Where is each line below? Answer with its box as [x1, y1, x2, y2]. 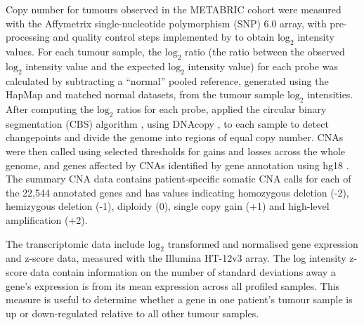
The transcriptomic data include [6, 236, 145, 251]
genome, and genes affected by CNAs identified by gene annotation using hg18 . [6, 157, 349, 172]
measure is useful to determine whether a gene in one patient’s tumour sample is [6, 292, 353, 307]
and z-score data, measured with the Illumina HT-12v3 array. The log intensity [6, 251, 346, 265]
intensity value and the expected [25, 58, 165, 73]
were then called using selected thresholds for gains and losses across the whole [6, 143, 346, 158]
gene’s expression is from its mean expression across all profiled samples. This [6, 278, 340, 293]
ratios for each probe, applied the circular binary [117, 101, 327, 116]
